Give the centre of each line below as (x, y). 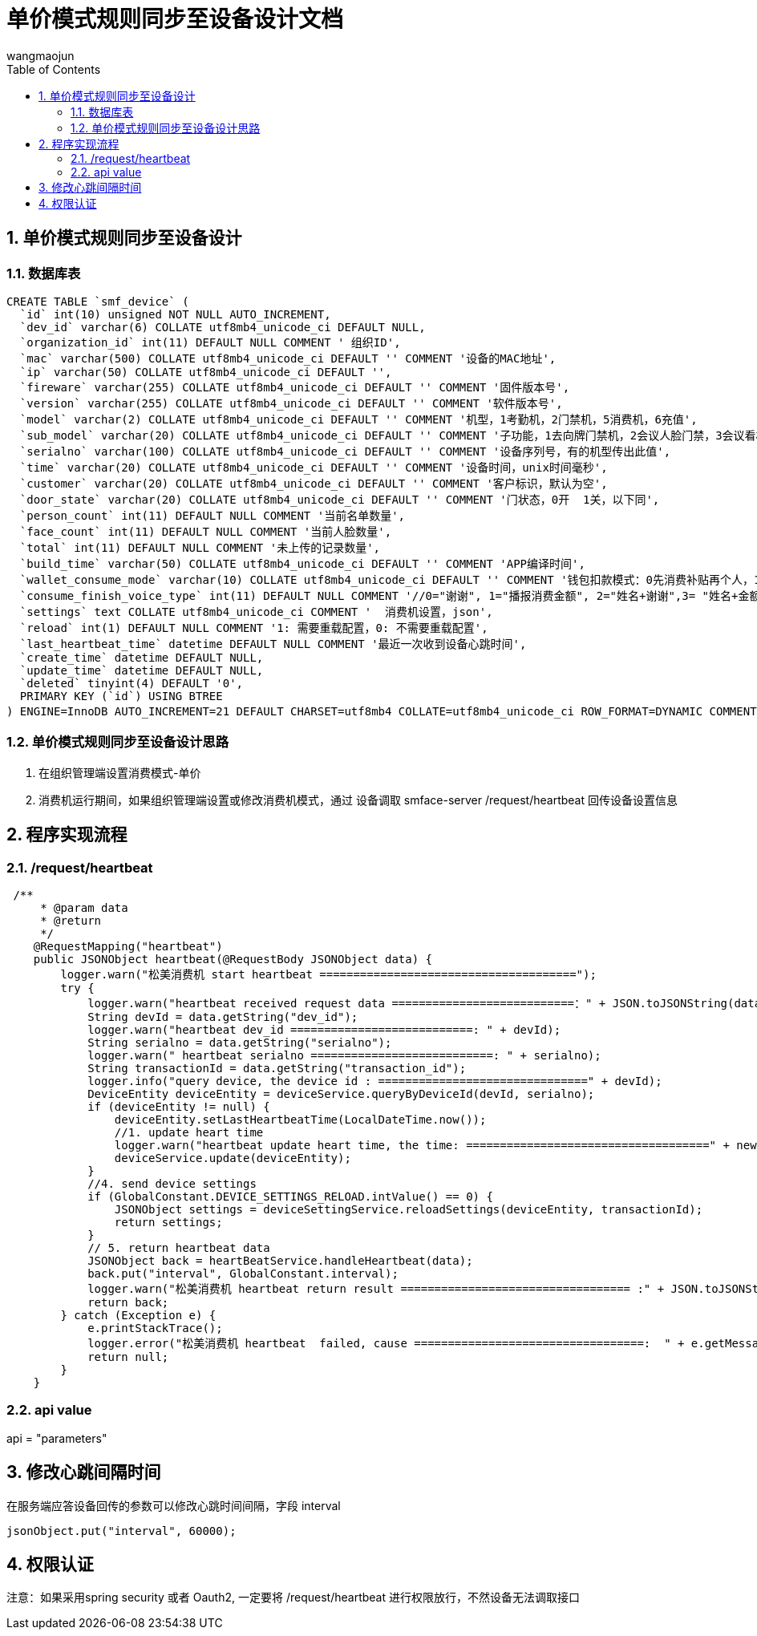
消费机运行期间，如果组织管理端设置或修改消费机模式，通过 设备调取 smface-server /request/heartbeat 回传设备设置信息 (358, 800)
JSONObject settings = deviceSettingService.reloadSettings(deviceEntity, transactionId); (409, 1209)
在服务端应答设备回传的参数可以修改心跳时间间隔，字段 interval (174, 1505)
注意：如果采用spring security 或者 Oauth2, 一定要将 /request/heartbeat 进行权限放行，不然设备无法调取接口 (293, 1598)
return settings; (168, 1222)
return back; (128, 1302)
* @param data (84, 907)
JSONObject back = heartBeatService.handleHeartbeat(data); (280, 1260)
